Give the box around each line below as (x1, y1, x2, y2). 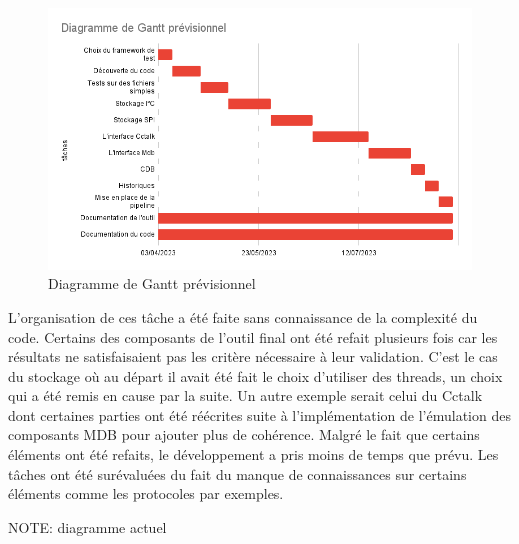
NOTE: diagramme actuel (8, 516, 167, 537)
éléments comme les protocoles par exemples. (8, 483, 284, 504)
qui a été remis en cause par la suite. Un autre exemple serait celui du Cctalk (8, 385, 483, 406)
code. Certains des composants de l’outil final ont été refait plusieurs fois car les (8, 326, 498, 347)
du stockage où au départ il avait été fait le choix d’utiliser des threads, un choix (8, 365, 503, 386)
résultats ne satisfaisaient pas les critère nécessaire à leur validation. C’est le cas (8, 346, 498, 367)
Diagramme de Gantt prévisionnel (48, 273, 256, 294)
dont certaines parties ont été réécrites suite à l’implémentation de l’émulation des (8, 404, 511, 425)
